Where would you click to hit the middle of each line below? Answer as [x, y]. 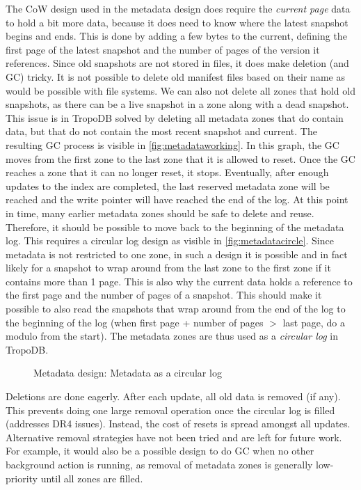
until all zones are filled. [92, 478]
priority [22, 478]
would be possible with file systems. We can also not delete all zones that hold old [180, 90]
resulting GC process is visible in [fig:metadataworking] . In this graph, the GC [173, 144]
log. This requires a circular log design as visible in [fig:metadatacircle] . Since [170, 240]
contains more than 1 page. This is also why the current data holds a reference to [179, 281]
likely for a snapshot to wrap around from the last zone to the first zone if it [168, 268]
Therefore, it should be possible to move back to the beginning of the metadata [175, 227]
